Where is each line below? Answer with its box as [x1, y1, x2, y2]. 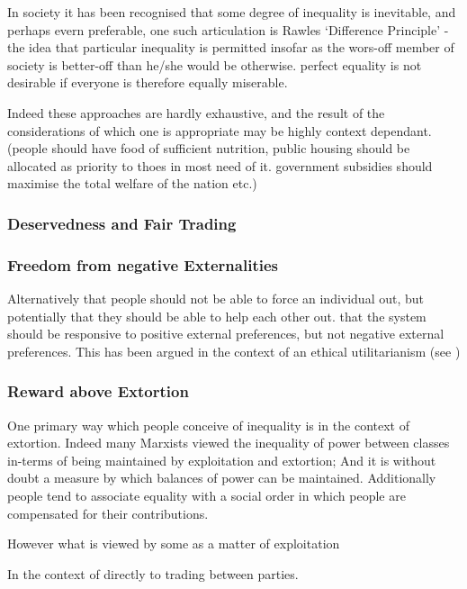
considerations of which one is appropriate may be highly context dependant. [7, 121, 432, 140]
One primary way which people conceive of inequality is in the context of [7, 415, 409, 434]
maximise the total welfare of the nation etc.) [7, 174, 257, 193]
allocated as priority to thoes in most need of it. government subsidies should [7, 156, 433, 175]
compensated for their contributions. [7, 503, 209, 522]
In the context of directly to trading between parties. [7, 564, 299, 583]
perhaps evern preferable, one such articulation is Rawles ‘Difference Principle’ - [7, 20, 449, 39]
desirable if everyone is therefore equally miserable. [7, 73, 288, 92]
